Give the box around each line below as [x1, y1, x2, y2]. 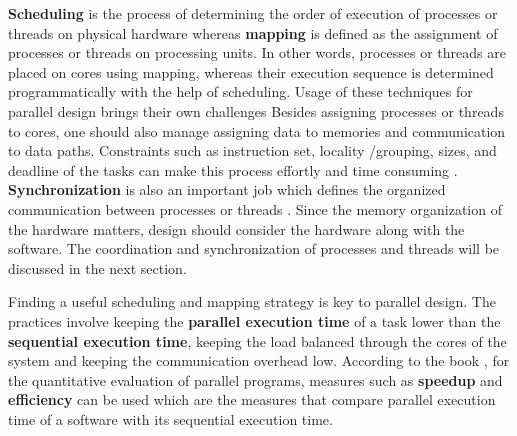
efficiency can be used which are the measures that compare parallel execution [8, 389, 496, 410]
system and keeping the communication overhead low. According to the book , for [8, 350, 510, 371]
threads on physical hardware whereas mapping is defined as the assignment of [8, 22, 498, 43]
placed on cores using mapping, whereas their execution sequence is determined [8, 61, 494, 82]
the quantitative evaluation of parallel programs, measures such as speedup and [8, 369, 503, 390]
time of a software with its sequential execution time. [8, 408, 333, 429]
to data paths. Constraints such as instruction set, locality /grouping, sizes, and [8, 140, 497, 161]
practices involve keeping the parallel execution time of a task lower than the [8, 310, 501, 331]
